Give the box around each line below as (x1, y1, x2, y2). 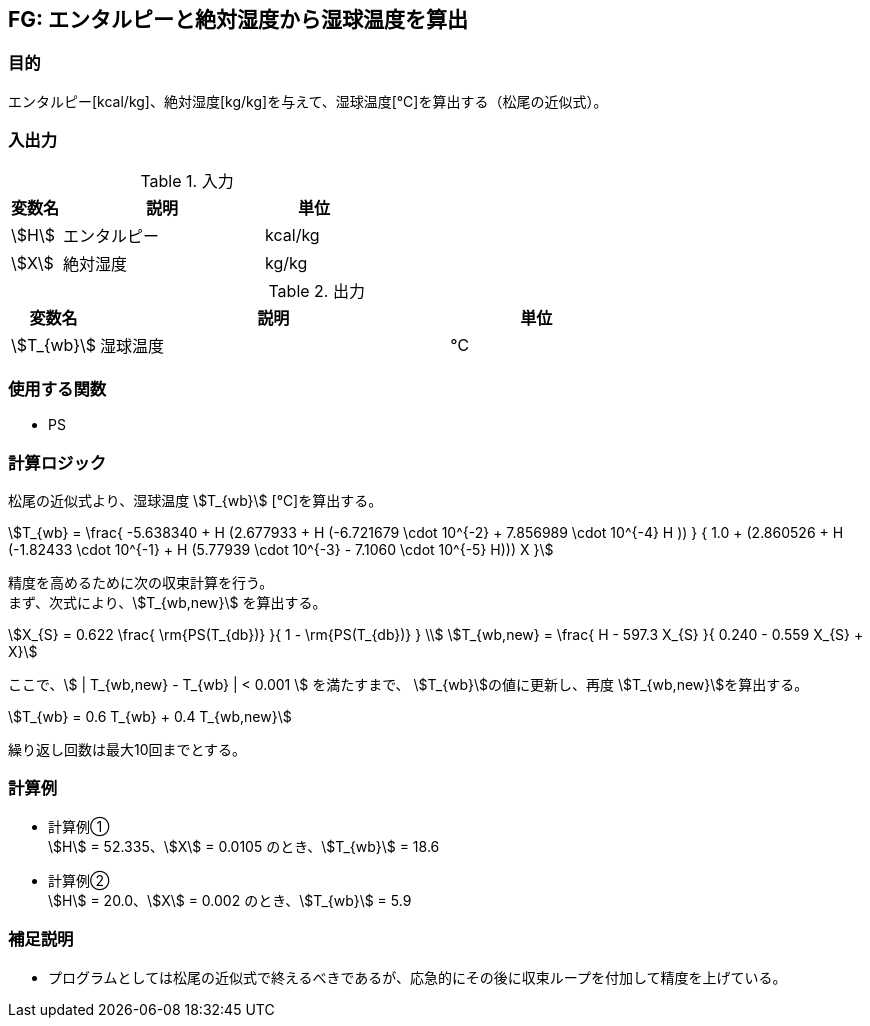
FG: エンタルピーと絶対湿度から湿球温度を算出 (8, 7, 469, 32)
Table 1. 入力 (140, 170, 234, 191)
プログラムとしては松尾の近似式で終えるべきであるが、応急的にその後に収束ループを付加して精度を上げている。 (48, 968, 787, 986)
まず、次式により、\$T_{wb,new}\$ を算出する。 (8, 594, 327, 612)
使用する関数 (8, 378, 107, 399)
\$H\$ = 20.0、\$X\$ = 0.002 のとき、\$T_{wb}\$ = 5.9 (48, 891, 412, 909)
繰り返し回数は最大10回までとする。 (8, 741, 247, 759)
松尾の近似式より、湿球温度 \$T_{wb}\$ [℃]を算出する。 (8, 492, 383, 510)
